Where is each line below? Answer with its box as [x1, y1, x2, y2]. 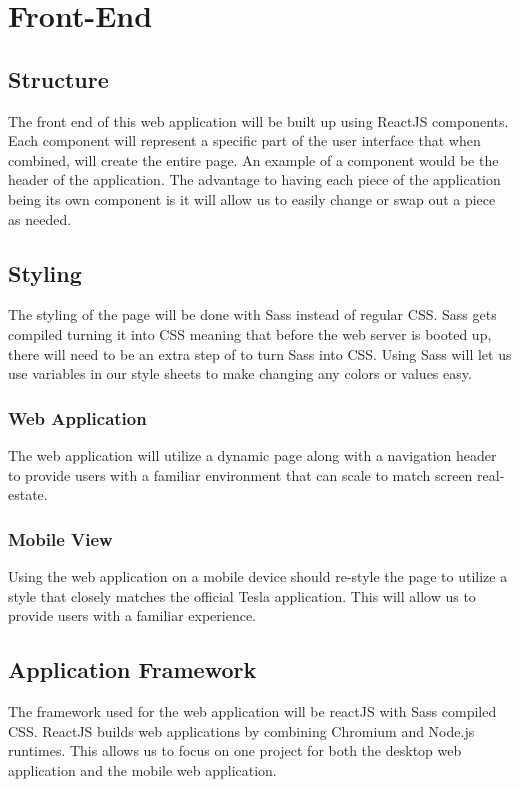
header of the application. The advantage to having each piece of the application [8, 169, 501, 190]
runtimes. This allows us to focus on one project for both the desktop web [8, 740, 462, 761]
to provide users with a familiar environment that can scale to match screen [8, 464, 473, 485]
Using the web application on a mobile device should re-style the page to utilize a [8, 565, 508, 586]
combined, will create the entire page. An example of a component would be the [8, 149, 499, 170]
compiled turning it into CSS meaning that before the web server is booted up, [8, 323, 492, 344]
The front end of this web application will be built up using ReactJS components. [8, 110, 509, 131]
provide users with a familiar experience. [8, 605, 257, 626]
